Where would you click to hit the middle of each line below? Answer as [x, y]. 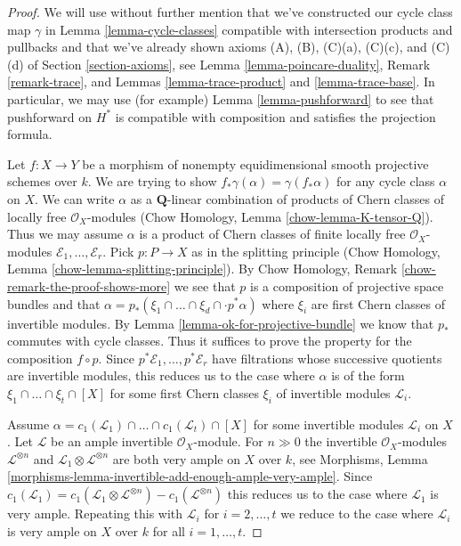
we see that [205, 285]
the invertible [341, 441]
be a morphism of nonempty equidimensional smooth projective [255, 163]
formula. [30, 134]
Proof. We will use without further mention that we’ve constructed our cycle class [230, 12]
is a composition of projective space [347, 285]
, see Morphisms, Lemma [360, 458]
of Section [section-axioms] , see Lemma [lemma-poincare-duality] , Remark [229, 64]
